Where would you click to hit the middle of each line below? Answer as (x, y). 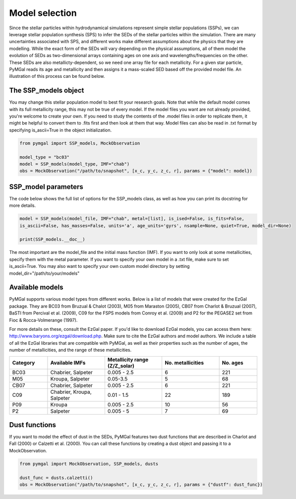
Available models (36, 287)
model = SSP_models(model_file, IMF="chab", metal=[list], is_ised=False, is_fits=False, (132, 219)
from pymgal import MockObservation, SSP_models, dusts (89, 464)
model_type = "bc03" (44, 157)
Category (24, 363)
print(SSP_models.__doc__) (52, 240)
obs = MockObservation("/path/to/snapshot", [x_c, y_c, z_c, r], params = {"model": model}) (136, 171)
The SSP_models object (47, 91)
